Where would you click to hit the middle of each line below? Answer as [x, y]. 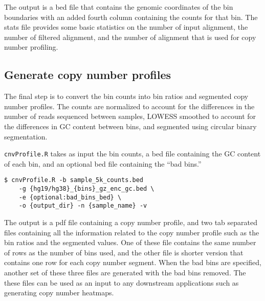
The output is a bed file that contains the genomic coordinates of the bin [119, 7]
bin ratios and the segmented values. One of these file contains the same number [130, 242]
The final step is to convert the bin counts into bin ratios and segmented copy [126, 96]
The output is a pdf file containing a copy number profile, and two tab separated [131, 222]
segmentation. [26, 136]
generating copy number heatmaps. [59, 293]
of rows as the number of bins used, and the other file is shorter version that [124, 252]
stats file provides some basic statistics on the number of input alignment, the [126, 27]
